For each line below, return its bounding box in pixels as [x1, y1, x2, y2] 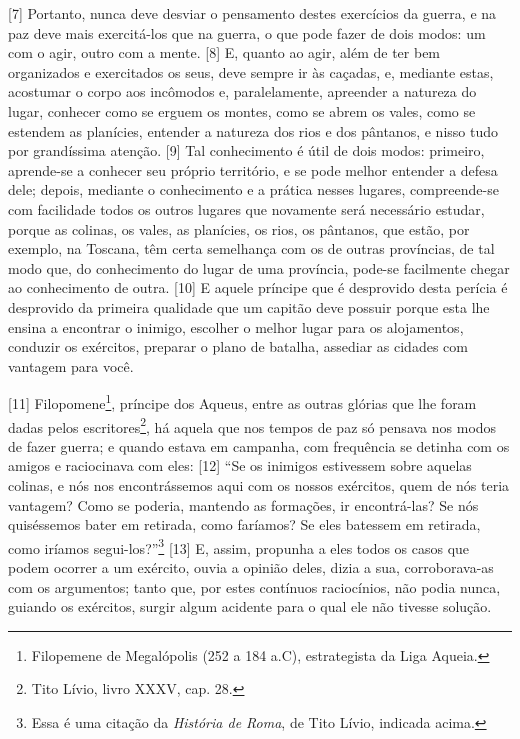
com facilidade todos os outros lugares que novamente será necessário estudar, [8, 198, 485, 219]
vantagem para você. [8, 355, 134, 376]
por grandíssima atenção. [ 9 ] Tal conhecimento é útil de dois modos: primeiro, [8, 140, 485, 161]
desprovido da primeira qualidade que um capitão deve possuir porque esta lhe [8, 296, 490, 317]
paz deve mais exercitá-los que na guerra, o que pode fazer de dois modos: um [8, 22, 486, 43]
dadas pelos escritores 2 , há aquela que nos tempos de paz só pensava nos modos [8, 413, 497, 437]
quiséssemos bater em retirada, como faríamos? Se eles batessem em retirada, [8, 514, 481, 535]
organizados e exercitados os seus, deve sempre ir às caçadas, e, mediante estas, [8, 61, 494, 82]
